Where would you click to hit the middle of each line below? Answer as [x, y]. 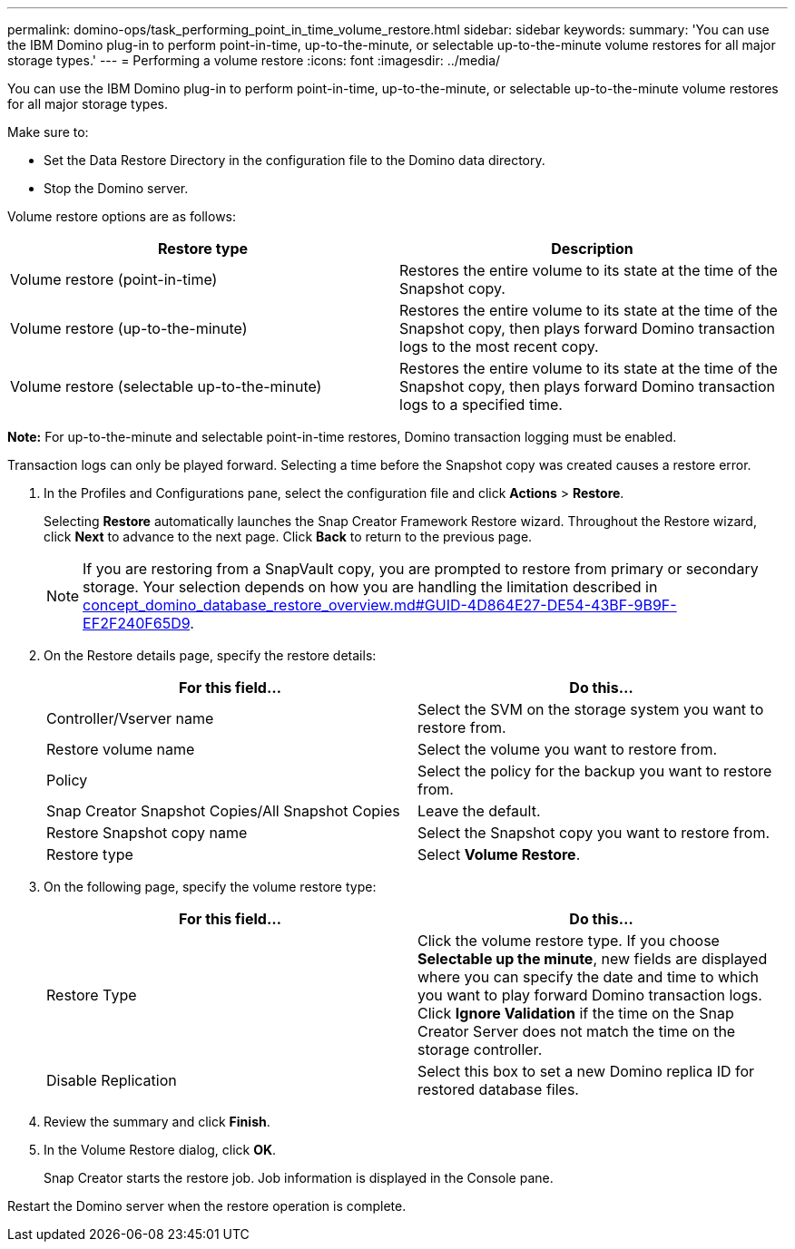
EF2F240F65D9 [137, 623]
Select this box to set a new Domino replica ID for [586, 1071]
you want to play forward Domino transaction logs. [590, 995]
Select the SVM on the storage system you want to [591, 709]
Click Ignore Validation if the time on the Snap [576, 1013]
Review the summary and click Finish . [157, 1122]
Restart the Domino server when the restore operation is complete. [207, 1206]
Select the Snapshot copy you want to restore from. [594, 833]
